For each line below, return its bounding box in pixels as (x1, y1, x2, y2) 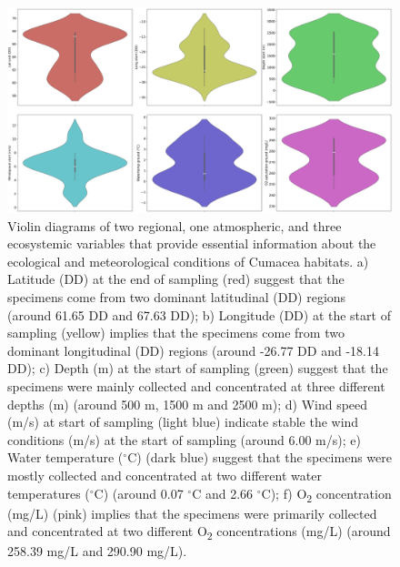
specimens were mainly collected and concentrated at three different (7, 377, 385, 396)
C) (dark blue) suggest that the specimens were (127, 448, 392, 467)
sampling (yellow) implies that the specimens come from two (7, 323, 345, 342)
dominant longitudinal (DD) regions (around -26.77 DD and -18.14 (7, 340, 379, 359)
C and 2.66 (192, 483, 254, 502)
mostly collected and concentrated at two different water (7, 465, 322, 484)
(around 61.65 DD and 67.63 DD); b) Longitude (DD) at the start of (7, 305, 391, 324)
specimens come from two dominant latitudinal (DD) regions (7, 288, 346, 307)
